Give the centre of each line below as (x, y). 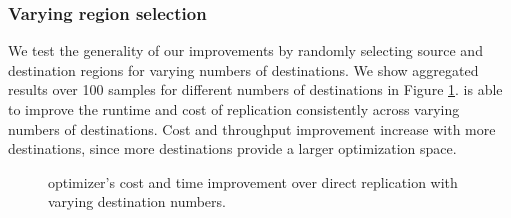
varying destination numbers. (137, 201)
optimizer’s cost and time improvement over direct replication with (253, 181)
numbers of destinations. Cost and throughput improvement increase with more (252, 128)
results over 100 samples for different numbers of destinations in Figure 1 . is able (255, 89)
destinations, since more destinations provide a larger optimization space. (232, 148)
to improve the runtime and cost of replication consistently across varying (234, 109)
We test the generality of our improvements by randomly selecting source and (245, 50)
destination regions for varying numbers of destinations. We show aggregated (243, 69)
